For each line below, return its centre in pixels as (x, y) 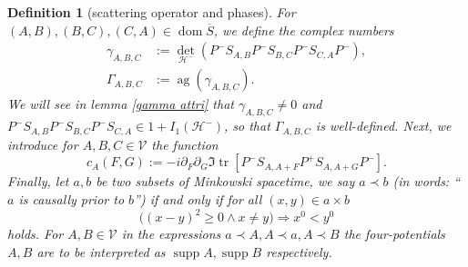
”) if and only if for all (198, 198)
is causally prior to (71, 198)
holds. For (36, 233)
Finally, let (38, 181)
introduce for (43, 144)
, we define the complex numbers (304, 30)
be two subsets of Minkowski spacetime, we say (225, 181)
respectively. (299, 251)
